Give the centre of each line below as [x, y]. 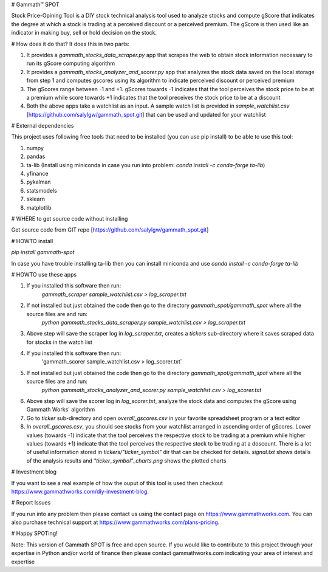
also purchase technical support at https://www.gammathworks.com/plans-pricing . [115, 522]
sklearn [36, 199]
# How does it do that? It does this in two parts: [70, 44]
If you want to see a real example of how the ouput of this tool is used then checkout [117, 483]
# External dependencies [43, 126]
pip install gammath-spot [43, 252]
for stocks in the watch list [59, 342]
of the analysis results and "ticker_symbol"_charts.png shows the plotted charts [126, 460]
